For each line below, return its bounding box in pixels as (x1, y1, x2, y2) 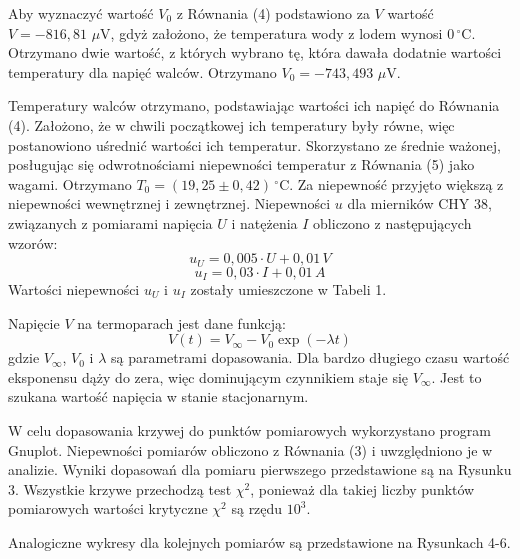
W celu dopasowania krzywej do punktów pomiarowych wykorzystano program (8, 420, 491, 440)
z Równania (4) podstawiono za (176, 3, 370, 23)
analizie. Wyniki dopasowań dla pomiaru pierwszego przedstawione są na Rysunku (8, 459, 512, 480)
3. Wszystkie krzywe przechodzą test (8, 478, 232, 499)
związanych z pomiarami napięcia (8, 212, 213, 233)
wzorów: (8, 232, 58, 253)
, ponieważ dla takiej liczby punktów (250, 478, 475, 499)
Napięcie (8, 312, 60, 333)
